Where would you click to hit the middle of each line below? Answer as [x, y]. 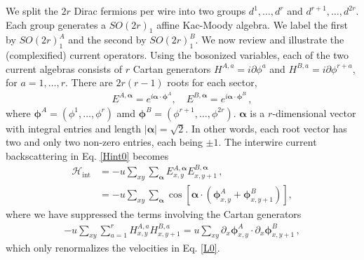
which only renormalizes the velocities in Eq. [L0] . [113, 248]
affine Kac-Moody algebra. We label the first [252, 24]
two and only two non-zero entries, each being [104, 142]
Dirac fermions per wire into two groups [160, 11]
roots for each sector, [212, 82]
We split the [32, 11]
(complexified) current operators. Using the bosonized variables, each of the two [177, 55]
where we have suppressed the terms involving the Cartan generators [154, 214]
